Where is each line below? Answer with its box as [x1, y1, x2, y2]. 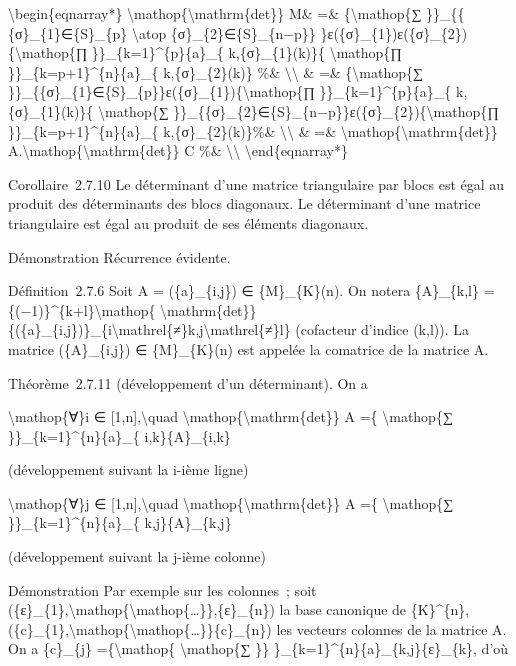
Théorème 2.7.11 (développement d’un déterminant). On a [8, 372, 368, 393]
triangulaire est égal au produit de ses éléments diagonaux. [8, 212, 369, 233]
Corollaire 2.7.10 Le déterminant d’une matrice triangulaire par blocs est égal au [8, 173, 505, 194]
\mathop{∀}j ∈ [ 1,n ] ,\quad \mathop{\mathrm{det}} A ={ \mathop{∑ [8, 492, 454, 513]
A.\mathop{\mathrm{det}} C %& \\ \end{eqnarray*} [8, 140, 349, 161]
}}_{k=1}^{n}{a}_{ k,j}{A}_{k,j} [8, 512, 232, 533]
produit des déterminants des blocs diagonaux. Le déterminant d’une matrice [8, 193, 481, 214]
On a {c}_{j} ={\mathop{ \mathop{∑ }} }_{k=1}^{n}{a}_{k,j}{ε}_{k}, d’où [8, 638, 509, 659]
